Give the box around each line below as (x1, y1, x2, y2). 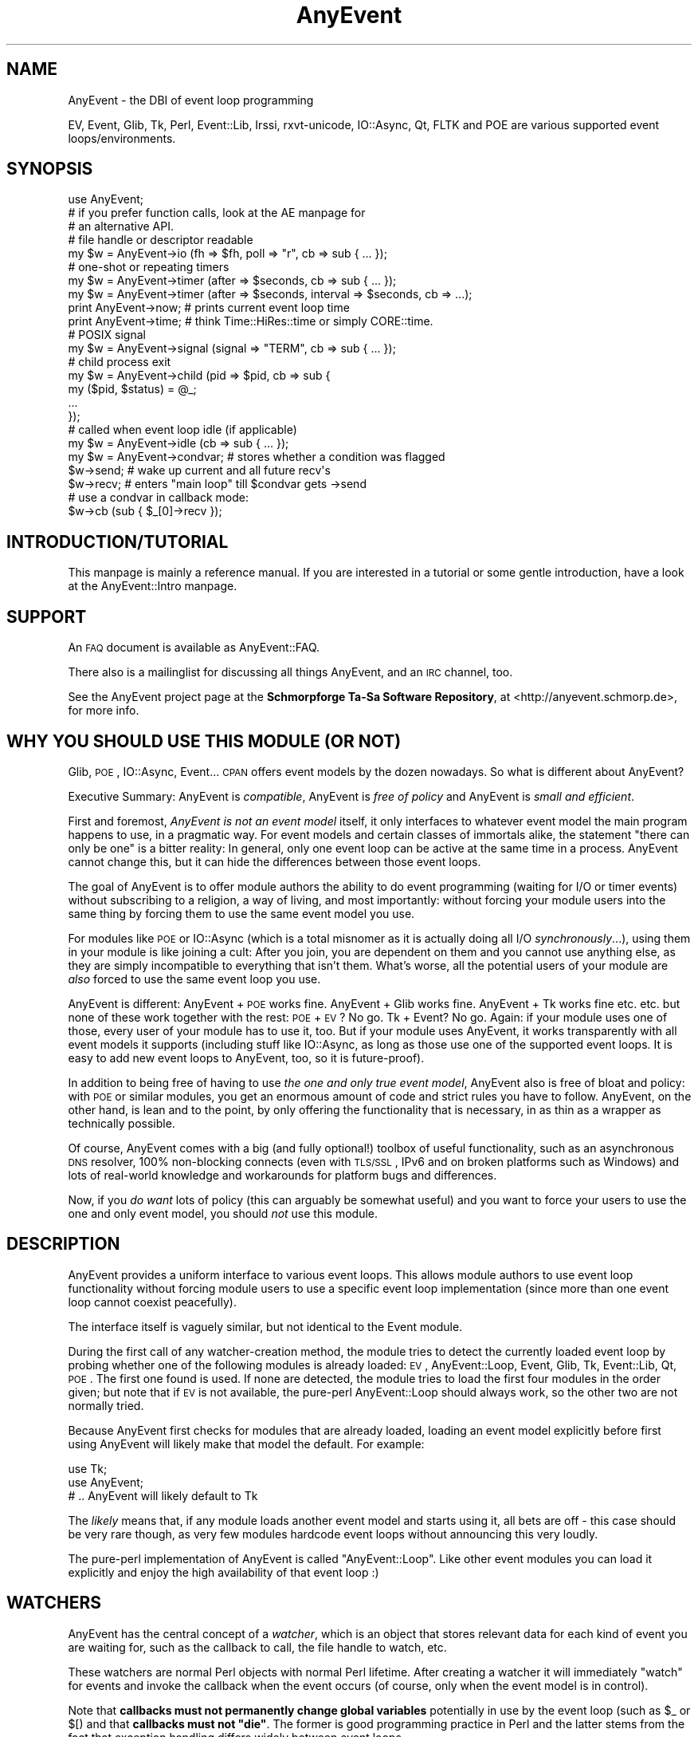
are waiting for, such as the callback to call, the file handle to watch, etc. (68, 1640, 447, 1654)
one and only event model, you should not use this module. (68, 1206, 378, 1220)
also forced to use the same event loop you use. (68, 971, 321, 986)
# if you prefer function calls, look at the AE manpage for (68, 206, 366, 220)
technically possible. (68, 1116, 175, 1130)
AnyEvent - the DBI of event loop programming (68, 93, 314, 107)
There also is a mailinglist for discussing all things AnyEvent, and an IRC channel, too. (68, 665, 513, 679)
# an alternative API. (68, 219, 174, 234)
